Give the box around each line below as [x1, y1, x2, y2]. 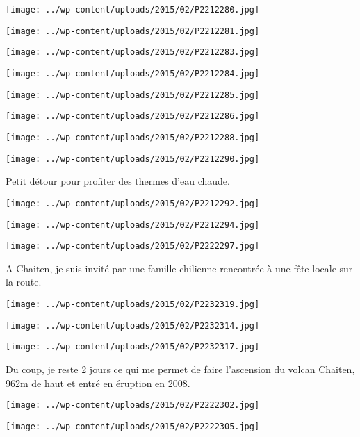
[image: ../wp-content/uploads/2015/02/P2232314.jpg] [6, 320, 260, 331]
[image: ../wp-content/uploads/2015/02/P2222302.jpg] [6, 400, 260, 411]
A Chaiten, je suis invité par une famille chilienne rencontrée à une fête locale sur [6, 261, 353, 275]
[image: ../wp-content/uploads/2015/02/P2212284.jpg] [6, 68, 260, 79]
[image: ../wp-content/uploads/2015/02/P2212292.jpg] [6, 198, 260, 208]
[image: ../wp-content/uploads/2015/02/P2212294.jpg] [6, 220, 260, 230]
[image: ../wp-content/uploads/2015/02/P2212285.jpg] [6, 90, 260, 100]
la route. [6, 274, 42, 289]
